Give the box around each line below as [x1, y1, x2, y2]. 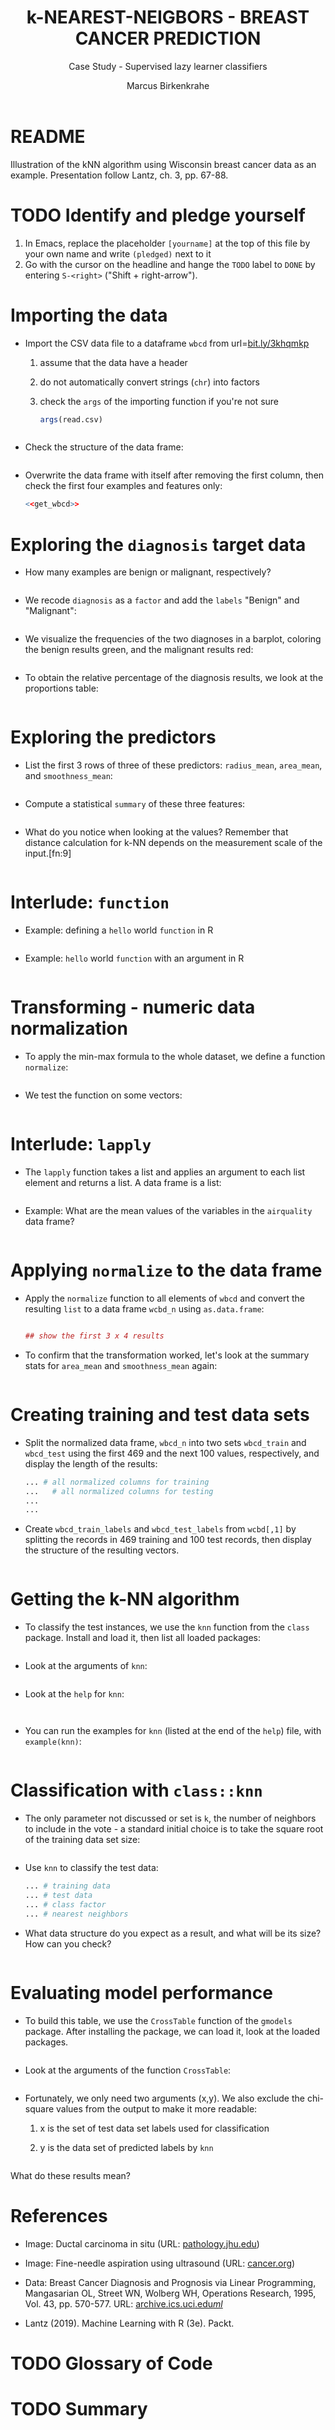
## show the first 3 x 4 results [24, 1331, 165, 1341]
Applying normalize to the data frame [10, 1259, 323, 1282]
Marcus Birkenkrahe [126, 79, 210, 91]
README [10, 125, 86, 148]
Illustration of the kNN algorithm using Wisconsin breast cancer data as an [10, 158, 317, 170]
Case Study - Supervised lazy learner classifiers [68, 60, 268, 72]
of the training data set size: [24, 1834, 141, 1846]
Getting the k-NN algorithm [10, 1588, 240, 1611]
